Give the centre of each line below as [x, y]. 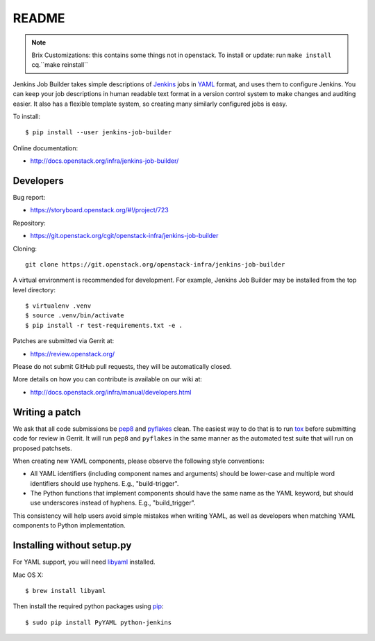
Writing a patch [47, 412]
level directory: [34, 290]
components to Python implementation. [69, 525]
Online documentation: [45, 148]
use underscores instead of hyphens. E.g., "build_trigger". [113, 503]
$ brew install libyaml [66, 591]
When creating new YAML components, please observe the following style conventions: [139, 461]
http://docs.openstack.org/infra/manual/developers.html [111, 392]
